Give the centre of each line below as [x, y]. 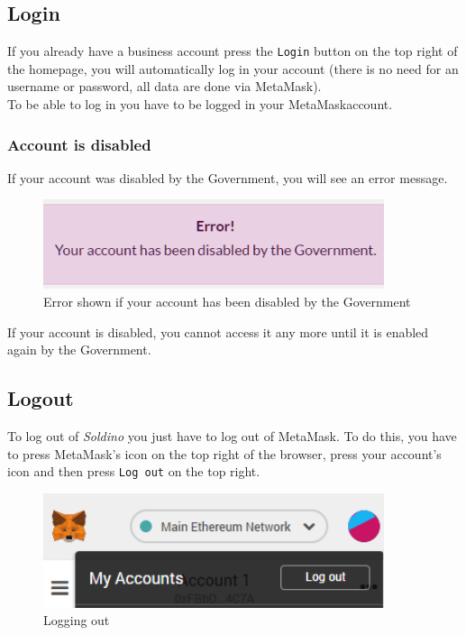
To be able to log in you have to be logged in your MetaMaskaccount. [200, 104]
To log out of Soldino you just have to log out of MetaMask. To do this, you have [232, 435]
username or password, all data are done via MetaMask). [164, 86]
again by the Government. [79, 350]
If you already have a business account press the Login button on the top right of [233, 51]
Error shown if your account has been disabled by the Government [227, 301]
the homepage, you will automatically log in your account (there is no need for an [233, 68]
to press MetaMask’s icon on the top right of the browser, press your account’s [224, 453]
